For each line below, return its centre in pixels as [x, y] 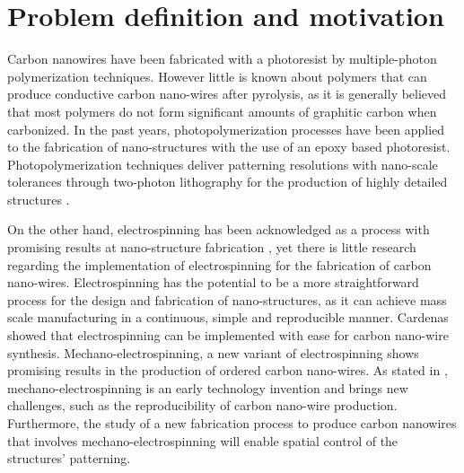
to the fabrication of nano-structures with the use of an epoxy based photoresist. [229, 147]
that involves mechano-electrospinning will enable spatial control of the [203, 440]
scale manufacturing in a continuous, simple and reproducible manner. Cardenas [228, 317]
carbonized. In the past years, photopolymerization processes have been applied [226, 129]
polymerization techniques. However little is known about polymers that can [217, 76]
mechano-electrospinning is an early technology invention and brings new [208, 387]
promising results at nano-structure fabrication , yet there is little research [212, 247]
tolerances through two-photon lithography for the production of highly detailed [228, 182]
